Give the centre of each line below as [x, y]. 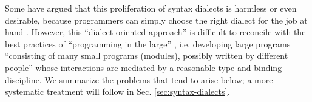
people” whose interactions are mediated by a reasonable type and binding [144, 67]
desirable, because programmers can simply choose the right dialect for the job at [156, 20]
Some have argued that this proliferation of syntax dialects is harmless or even [151, 8]
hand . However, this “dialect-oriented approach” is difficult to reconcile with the [155, 32]
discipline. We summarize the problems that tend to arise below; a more [139, 79]
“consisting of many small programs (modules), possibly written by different [147, 56]
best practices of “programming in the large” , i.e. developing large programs [148, 43]
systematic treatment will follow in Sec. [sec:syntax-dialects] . [117, 91]
